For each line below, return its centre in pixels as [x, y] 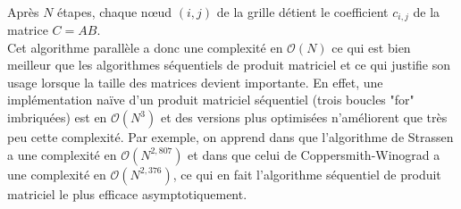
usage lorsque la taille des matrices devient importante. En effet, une [195, 82]
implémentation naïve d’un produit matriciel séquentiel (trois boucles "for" [211, 100]
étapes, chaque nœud [115, 11]
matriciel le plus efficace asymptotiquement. [127, 193]
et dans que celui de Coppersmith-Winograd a [314, 154]
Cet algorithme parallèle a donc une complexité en [145, 47]
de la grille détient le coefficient [302, 11]
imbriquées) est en [57, 117]
